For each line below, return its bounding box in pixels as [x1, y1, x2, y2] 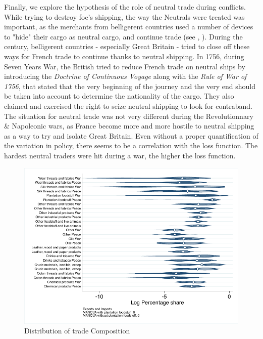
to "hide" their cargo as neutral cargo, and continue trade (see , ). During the [4, 31, 243, 41]
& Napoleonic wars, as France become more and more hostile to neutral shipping [4, 120, 254, 131]
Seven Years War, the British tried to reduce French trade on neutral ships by [4, 61, 245, 71]
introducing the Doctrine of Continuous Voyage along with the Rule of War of [4, 71, 247, 81]
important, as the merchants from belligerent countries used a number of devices [4, 21, 253, 32]
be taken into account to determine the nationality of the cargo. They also [4, 91, 234, 101]
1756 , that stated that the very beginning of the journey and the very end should [4, 80, 255, 91]
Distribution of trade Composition [24, 325, 130, 336]
